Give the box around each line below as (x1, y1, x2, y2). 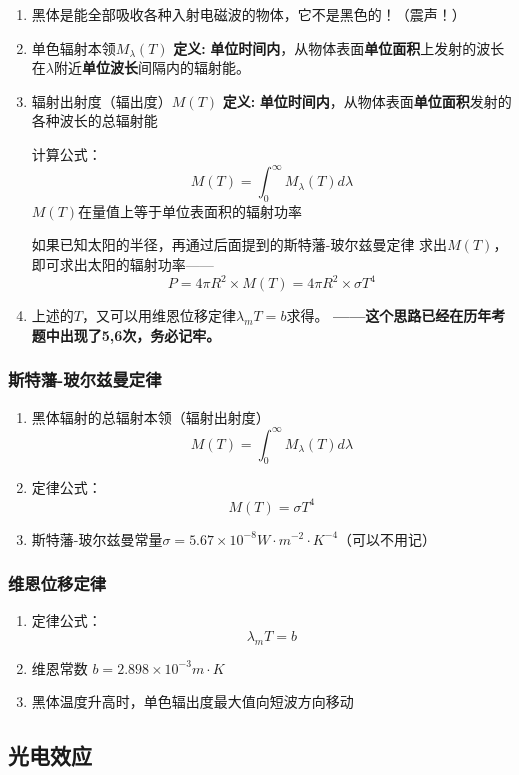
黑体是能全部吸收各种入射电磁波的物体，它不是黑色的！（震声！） (31, 4, 466, 24)
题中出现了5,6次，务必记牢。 (31, 324, 221, 345)
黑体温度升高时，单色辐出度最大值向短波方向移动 (31, 691, 354, 712)
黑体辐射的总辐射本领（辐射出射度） (31, 406, 270, 427)
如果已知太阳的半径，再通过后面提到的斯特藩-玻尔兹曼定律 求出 (31, 234, 448, 255)
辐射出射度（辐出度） (31, 90, 172, 111)
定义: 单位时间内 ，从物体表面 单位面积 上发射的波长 (173, 37, 505, 58)
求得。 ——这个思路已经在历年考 (286, 305, 506, 326)
